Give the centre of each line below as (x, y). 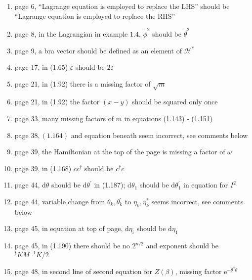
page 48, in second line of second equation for (84, 271)
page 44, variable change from (60, 202)
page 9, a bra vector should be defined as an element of (98, 50)
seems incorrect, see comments (197, 202)
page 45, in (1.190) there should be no (72, 246)
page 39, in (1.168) (43, 168)
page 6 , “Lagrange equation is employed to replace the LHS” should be (122, 6)
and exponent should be (182, 246)
